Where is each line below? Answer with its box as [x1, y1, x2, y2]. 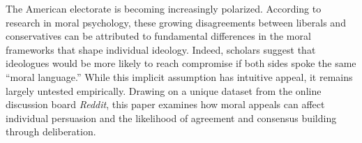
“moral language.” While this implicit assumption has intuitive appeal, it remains [6, 69, 353, 84]
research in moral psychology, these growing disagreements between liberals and [6, 15, 346, 29]
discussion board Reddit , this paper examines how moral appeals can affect [6, 97, 325, 112]
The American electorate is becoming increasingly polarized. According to [6, 1, 322, 15]
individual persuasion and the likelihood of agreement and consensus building [6, 110, 337, 125]
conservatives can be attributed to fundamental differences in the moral [6, 29, 311, 43]
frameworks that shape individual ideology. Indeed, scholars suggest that [6, 42, 316, 57]
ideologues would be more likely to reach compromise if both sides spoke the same [6, 56, 356, 70]
